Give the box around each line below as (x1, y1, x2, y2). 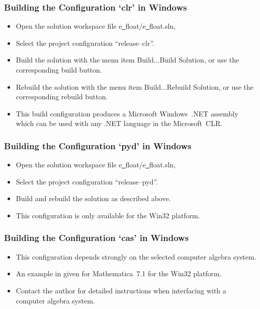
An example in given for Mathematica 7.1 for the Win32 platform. (16, 268, 222, 279)
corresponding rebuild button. (16, 91, 108, 102)
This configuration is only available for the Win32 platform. (16, 210, 200, 220)
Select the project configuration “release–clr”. (16, 37, 154, 48)
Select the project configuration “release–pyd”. (16, 176, 158, 187)
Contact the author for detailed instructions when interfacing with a (16, 285, 226, 295)
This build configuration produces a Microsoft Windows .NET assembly (16, 108, 238, 118)
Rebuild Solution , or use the (166, 81, 254, 92)
